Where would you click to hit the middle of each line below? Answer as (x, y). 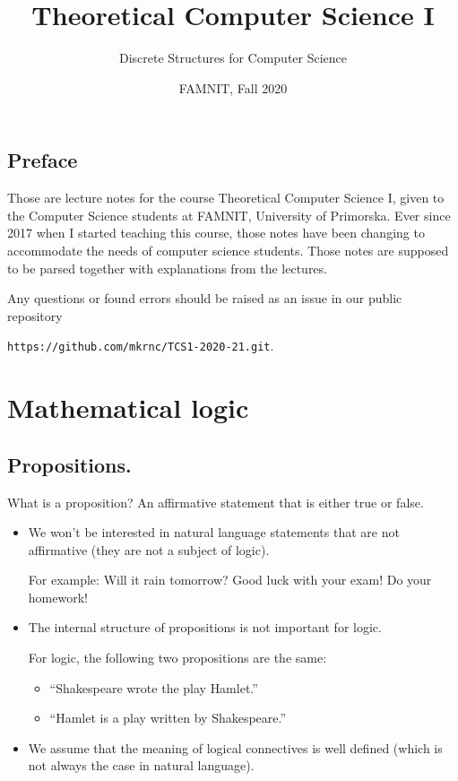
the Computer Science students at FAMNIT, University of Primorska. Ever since (229, 215)
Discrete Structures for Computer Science (233, 58)
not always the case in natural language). (141, 765)
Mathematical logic (128, 408)
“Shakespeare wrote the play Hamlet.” (154, 687)
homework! (58, 597)
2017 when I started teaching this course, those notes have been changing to (216, 233)
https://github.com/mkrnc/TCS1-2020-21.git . (141, 346)
